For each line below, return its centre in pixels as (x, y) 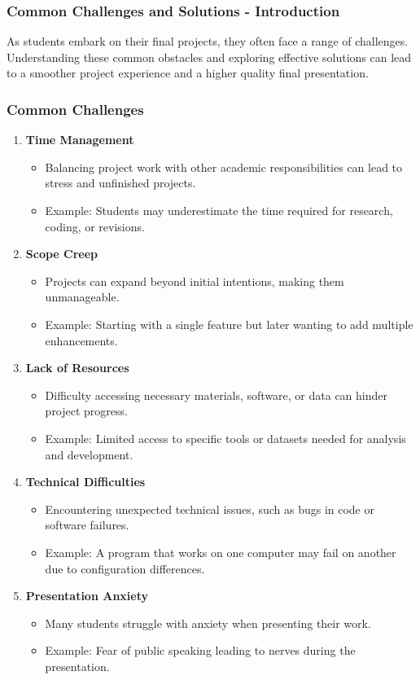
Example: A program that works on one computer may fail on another (221, 552)
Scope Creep (62, 254)
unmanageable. (82, 297)
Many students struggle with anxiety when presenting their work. (208, 623)
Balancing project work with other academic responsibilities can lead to (224, 167)
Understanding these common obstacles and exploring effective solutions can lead (209, 57)
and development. (89, 454)
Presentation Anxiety (87, 596)
